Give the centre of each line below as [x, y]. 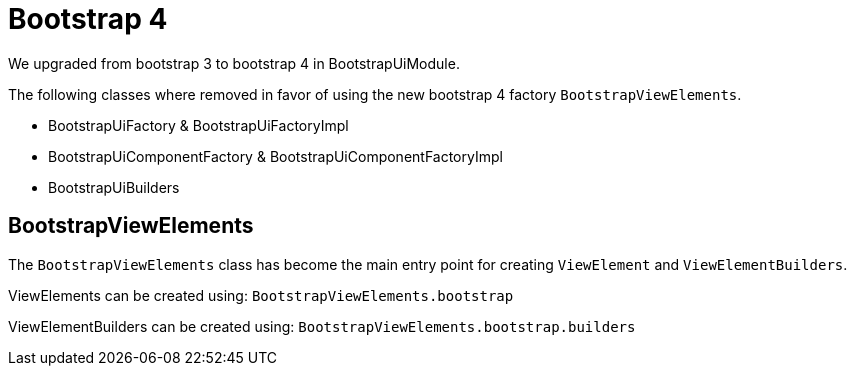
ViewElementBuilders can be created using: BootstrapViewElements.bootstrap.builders [322, 326]
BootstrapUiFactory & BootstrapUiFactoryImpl [198, 125]
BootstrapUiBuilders [114, 187]
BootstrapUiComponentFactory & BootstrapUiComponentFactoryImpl [275, 156]
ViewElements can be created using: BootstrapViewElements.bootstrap [261, 295]
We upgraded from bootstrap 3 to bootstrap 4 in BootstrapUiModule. [234, 63]
